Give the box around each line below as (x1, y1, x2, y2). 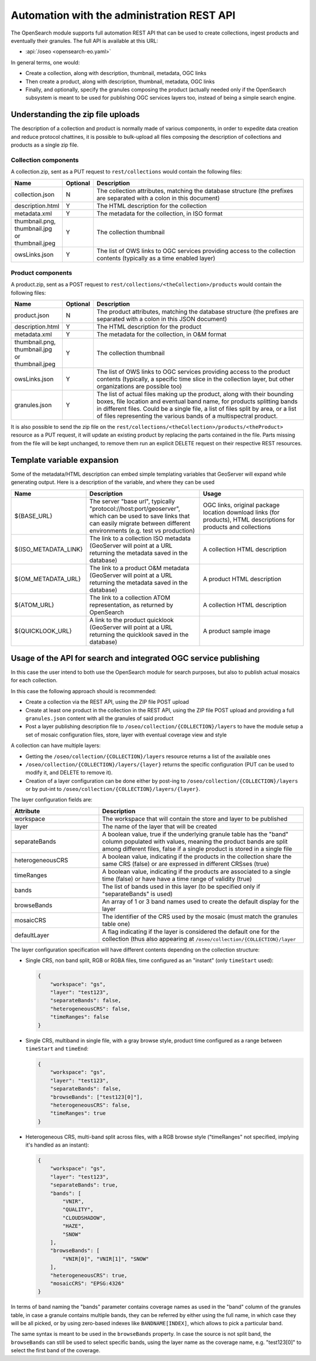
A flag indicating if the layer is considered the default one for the (102, 927, 280, 936)
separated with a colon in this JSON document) (97, 315, 228, 323)
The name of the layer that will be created (102, 822, 217, 830)
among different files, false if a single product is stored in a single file (102, 844, 293, 852)
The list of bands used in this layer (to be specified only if (102, 882, 260, 891)
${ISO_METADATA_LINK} (14, 545, 83, 553)
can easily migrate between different (89, 519, 191, 527)
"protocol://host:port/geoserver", (89, 504, 181, 513)
